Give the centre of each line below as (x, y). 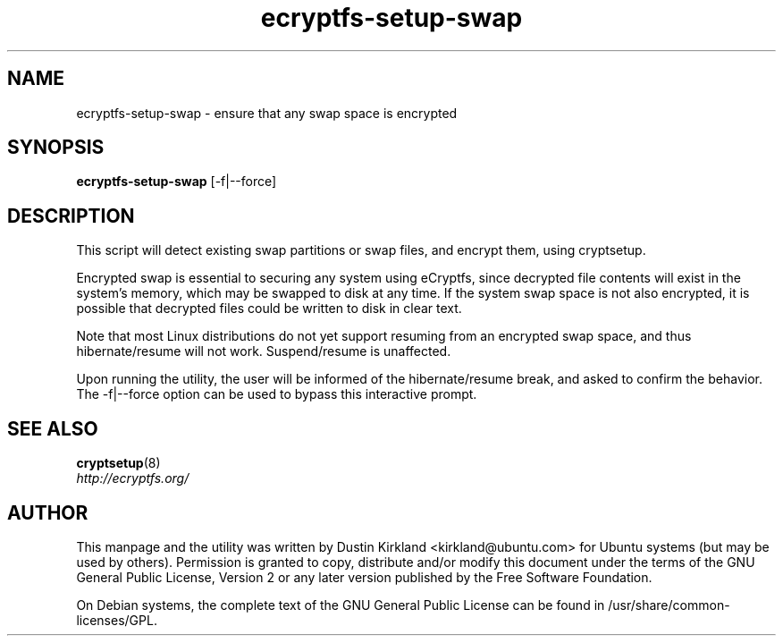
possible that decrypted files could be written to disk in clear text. (269, 309)
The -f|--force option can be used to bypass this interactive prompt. (277, 394)
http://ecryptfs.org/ (133, 478)
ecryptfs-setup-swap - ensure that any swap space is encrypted (267, 113)
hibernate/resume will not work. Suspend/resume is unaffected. (264, 351)
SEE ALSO (53, 428)
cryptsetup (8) (118, 463)
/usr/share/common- (669, 605)
